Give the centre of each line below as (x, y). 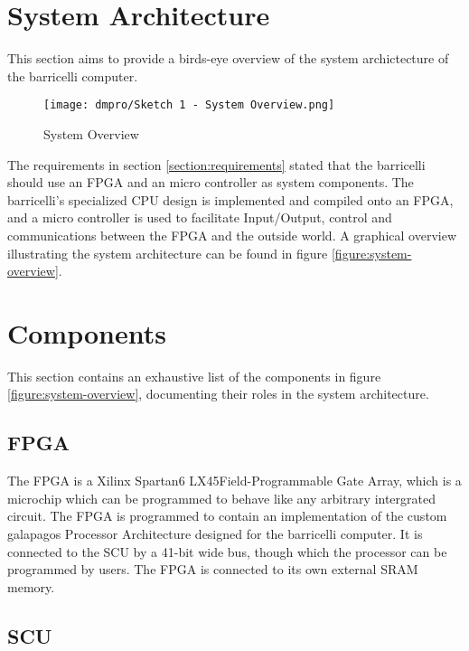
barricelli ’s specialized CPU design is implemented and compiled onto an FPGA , (230, 199)
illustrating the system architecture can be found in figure (168, 253)
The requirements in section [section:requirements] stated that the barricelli (216, 164)
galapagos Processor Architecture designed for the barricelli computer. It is (215, 534)
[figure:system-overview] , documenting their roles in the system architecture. (218, 394)
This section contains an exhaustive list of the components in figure (194, 376)
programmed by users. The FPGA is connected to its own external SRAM (213, 569)
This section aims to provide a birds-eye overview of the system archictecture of (228, 58)
